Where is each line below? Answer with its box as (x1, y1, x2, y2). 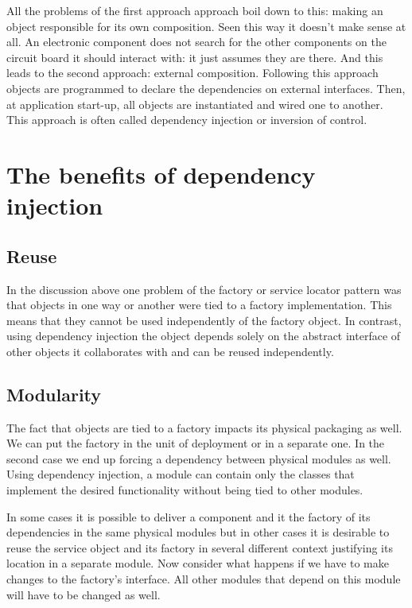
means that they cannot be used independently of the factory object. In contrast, (6, 312, 402, 328)
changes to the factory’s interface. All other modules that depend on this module (6, 571, 401, 587)
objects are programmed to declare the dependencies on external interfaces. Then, (6, 79, 406, 96)
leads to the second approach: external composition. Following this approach (6, 64, 379, 81)
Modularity (6, 381, 102, 406)
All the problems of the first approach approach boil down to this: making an (6, 2, 383, 18)
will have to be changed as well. (6, 586, 161, 602)
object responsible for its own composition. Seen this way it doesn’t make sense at (6, 17, 406, 34)
